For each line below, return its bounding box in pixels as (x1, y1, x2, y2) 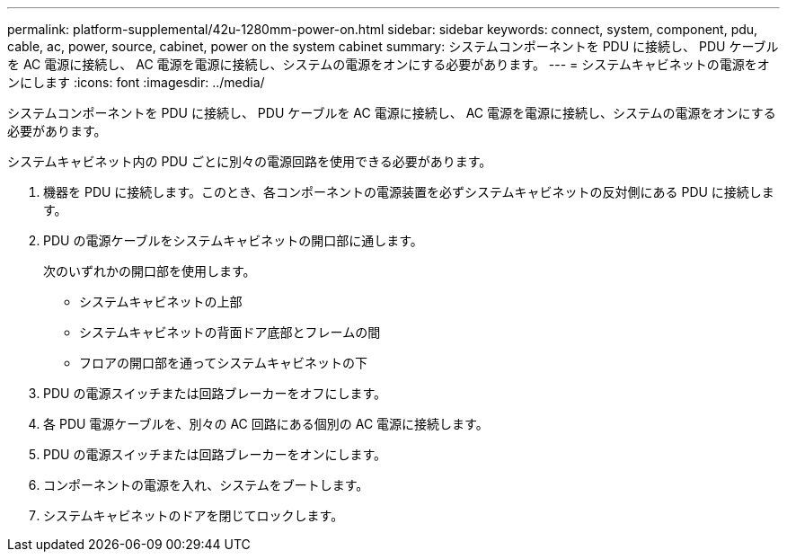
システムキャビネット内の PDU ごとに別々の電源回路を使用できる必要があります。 (7, 154, 492, 169)
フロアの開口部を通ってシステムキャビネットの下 (79, 355, 367, 370)
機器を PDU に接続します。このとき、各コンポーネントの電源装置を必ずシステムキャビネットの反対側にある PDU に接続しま (43, 184, 774, 200)
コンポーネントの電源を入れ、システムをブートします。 (43, 477, 369, 492)
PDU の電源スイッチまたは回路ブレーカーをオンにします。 (43, 447, 386, 462)
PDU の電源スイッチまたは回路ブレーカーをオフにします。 (43, 386, 386, 401)
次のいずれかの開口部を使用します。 (43, 263, 256, 279)
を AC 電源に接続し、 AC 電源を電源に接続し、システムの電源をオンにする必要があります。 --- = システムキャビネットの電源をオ (7, 57, 770, 72)
